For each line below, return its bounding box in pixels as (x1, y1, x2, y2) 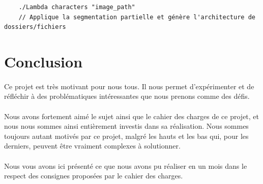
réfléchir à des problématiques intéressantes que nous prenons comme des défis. (4, 91, 250, 101)
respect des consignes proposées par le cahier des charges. (4, 170, 183, 181)
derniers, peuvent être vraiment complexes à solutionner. (4, 140, 181, 151)
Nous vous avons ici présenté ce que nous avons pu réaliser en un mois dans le (4, 160, 247, 171)
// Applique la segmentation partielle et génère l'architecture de (18, 13, 255, 21)
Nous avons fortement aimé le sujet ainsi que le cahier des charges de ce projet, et (4, 111, 259, 121)
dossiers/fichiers (4, 23, 66, 31)
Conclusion (4, 51, 83, 71)
